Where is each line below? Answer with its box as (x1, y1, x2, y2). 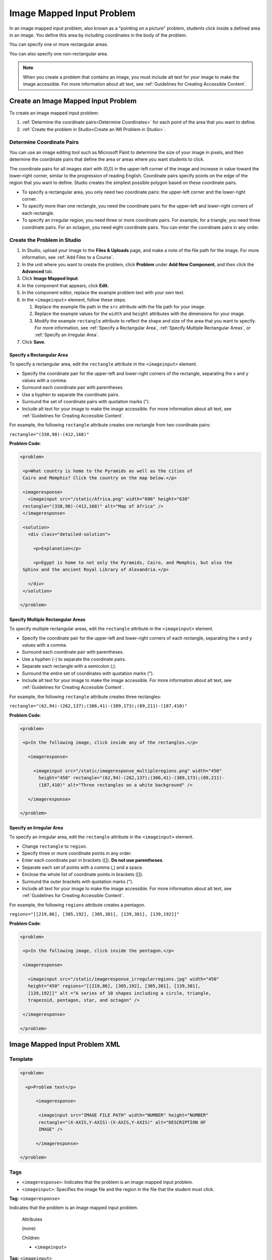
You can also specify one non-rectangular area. (9, 50, 108, 56)
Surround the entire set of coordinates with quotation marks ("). (22, 670, 154, 676)
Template (9, 1056, 33, 1062)
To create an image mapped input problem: (9, 110, 99, 116)
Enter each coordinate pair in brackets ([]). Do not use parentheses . (22, 857, 164, 863)
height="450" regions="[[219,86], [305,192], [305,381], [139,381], (28, 983, 201, 989)
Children (22, 1235, 40, 1241)
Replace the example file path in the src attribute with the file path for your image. (34, 303, 206, 309)
